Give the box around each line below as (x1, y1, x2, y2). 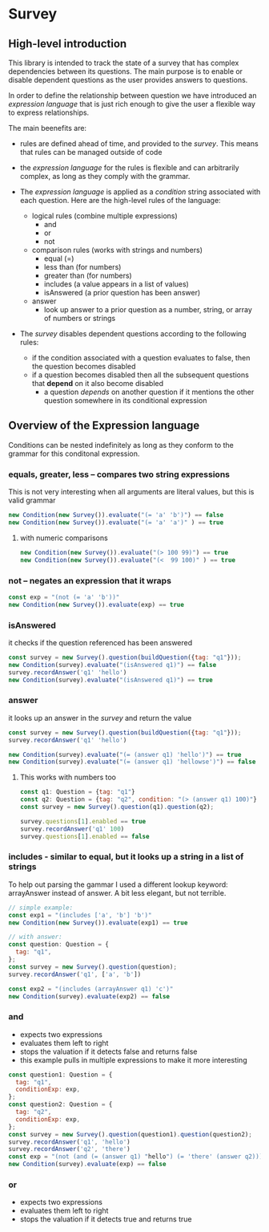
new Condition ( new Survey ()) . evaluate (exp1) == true (8, 918, 188, 927)
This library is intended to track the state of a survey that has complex (8, 58, 239, 67)
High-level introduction (8, 37, 127, 51)
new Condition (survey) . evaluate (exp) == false (8, 1161, 167, 1169)
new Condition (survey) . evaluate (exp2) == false (8, 992, 171, 1000)
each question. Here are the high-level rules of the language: (19, 196, 222, 205)
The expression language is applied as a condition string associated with (19, 187, 261, 197)
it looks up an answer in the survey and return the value (8, 713, 192, 722)
